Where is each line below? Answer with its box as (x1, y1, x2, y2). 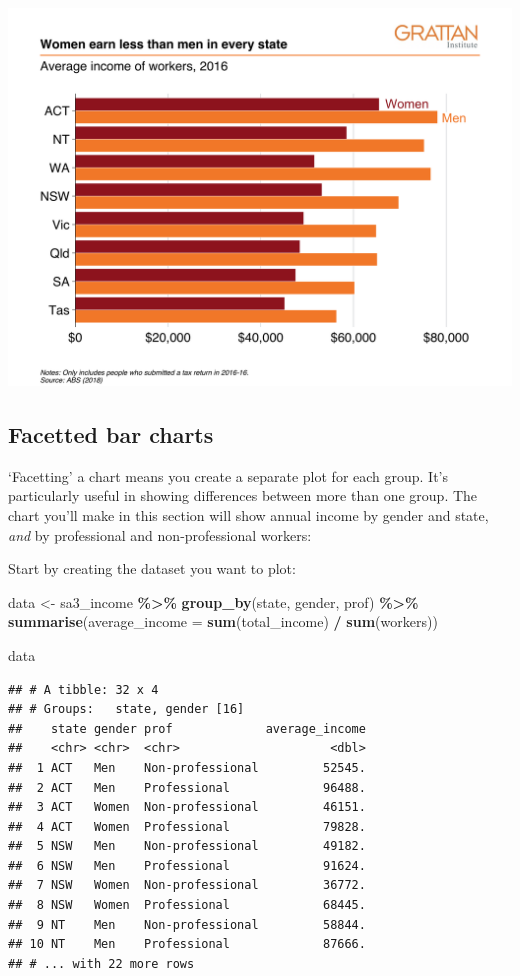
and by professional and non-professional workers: (8, 524, 312, 545)
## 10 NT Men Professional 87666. (8, 937, 366, 952)
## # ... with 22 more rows (8, 956, 195, 971)
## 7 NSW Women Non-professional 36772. (8, 878, 366, 893)
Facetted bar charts (8, 418, 214, 449)
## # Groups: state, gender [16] (8, 702, 245, 717)
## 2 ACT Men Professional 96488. (8, 780, 366, 795)
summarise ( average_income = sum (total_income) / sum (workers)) (8, 611, 438, 632)
